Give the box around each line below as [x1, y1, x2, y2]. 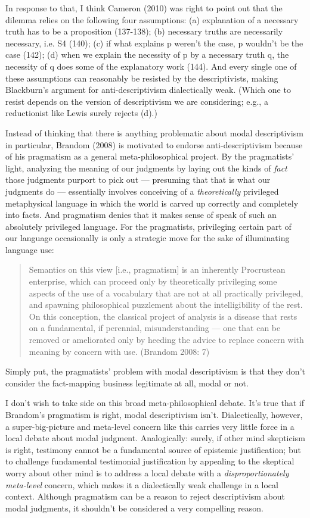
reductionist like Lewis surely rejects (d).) [5, 107, 157, 119]
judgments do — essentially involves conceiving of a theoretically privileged [5, 185, 279, 197]
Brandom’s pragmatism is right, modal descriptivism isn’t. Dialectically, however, [5, 408, 303, 420]
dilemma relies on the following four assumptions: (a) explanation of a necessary [5, 13, 299, 26]
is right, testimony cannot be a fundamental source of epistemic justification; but [5, 443, 301, 455]
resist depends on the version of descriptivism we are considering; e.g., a [5, 95, 268, 107]
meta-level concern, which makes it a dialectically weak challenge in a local [5, 478, 278, 491]
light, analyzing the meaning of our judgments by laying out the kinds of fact [5, 161, 287, 174]
